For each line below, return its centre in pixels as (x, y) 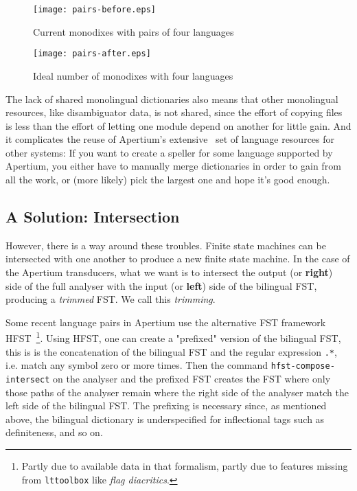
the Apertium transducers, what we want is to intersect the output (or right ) (169, 272)
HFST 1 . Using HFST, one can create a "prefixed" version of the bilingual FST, (173, 337)
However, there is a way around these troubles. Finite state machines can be (166, 245)
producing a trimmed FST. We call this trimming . (111, 299)
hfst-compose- (303, 366)
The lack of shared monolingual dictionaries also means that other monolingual (172, 99)
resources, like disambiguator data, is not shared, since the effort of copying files (174, 112)
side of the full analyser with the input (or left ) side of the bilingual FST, (161, 285)
